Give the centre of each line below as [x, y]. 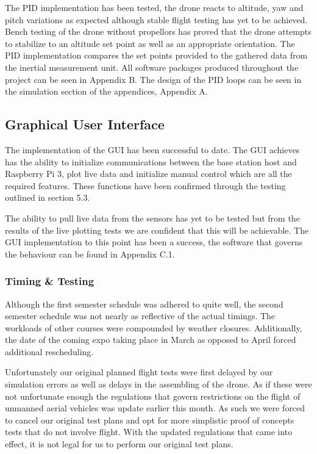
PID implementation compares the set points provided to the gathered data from [156, 55]
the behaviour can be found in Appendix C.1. [90, 254]
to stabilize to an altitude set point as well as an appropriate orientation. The [150, 43]
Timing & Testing [50, 281]
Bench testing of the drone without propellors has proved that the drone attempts [158, 31]
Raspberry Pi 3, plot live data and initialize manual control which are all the [148, 174]
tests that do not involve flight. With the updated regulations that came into [149, 432]
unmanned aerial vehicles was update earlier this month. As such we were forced [155, 408]
